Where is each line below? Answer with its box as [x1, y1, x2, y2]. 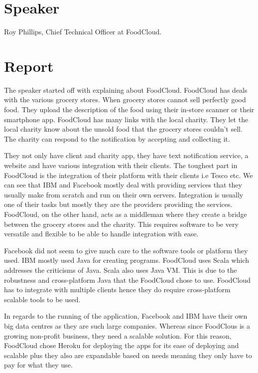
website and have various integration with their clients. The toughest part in [4, 160, 238, 170]
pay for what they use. [4, 360, 73, 370]
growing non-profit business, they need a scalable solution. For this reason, [4, 330, 232, 341]
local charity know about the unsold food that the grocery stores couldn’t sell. [4, 124, 243, 134]
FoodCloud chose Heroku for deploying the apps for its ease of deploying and [4, 340, 239, 351]
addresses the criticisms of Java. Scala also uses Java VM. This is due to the [4, 264, 237, 275]
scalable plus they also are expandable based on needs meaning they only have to [4, 350, 252, 360]
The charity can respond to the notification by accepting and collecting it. [4, 133, 230, 144]
